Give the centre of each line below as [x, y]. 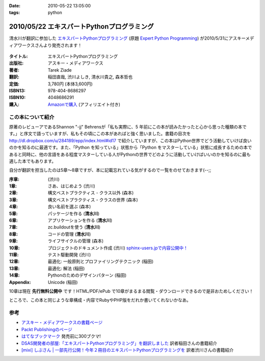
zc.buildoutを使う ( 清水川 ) [74, 227]
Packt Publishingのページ [47, 329]
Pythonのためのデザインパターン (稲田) [87, 275]
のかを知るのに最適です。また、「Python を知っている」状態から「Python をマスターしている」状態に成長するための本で [131, 148]
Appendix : [20, 282]
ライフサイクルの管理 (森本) [76, 241]
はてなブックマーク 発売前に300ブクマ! [61, 336]
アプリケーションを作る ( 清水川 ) [80, 220]
